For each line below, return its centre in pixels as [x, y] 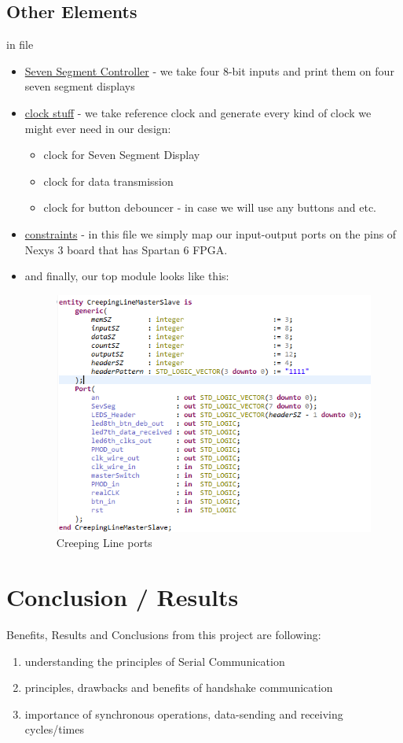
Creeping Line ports [104, 543]
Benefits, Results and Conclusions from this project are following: [164, 635]
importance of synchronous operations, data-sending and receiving [184, 713]
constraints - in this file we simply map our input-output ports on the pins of [211, 233]
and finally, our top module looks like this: [127, 276]
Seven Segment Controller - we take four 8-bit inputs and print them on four [209, 70]
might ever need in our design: [98, 128]
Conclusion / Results [123, 597]
